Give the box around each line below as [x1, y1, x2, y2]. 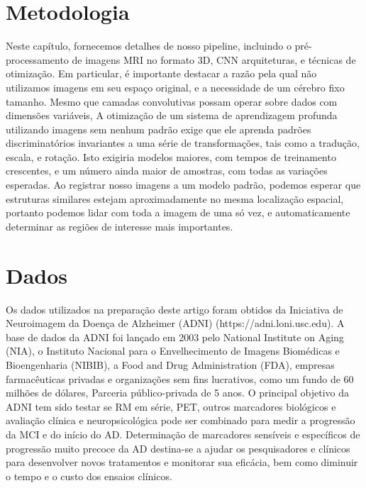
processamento [6, 52, 69, 67]
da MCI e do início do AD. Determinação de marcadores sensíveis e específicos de [6, 426, 360, 441]
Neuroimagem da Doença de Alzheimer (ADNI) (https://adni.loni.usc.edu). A [6, 316, 345, 331]
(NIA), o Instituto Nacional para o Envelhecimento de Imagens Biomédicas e [6, 343, 340, 358]
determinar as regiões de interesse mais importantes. [6, 218, 233, 233]
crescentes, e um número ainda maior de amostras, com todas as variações [6, 163, 328, 178]
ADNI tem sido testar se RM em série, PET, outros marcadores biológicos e [6, 399, 336, 414]
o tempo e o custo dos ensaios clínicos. [6, 468, 172, 483]
